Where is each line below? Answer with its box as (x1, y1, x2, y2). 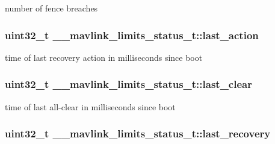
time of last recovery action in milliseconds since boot (5, 51, 203, 63)
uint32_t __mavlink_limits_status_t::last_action (5, 27, 259, 42)
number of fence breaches (5, 2, 98, 14)
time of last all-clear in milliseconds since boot (5, 100, 176, 113)
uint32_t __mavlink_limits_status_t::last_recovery (5, 126, 271, 141)
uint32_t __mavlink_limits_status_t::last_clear (5, 77, 252, 92)
